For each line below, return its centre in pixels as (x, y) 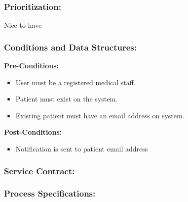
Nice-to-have (23, 25)
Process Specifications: (50, 193)
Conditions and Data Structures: (70, 47)
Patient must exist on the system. (66, 99)
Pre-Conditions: (31, 66)
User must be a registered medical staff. (75, 82)
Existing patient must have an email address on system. (100, 115)
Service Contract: (39, 171)
